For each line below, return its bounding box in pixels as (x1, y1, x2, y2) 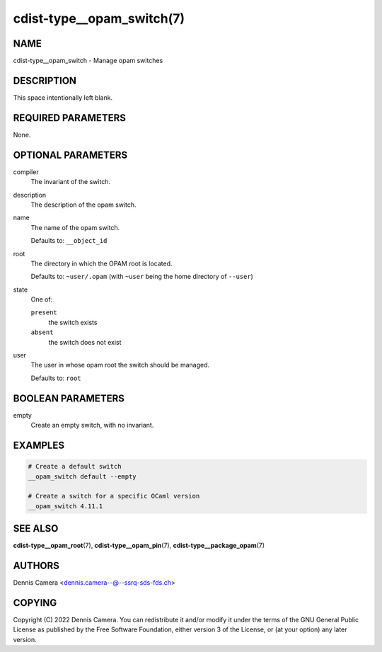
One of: (30, 295, 53, 304)
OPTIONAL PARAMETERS (13, 149, 128, 161)
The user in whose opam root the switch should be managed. (30, 361, 210, 370)
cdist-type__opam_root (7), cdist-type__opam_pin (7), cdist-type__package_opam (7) (13, 542, 265, 550)
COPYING (13, 597, 57, 609)
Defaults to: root (30, 374, 81, 382)
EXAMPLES (13, 439, 65, 451)
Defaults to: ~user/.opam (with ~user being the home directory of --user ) (30, 273, 254, 281)
